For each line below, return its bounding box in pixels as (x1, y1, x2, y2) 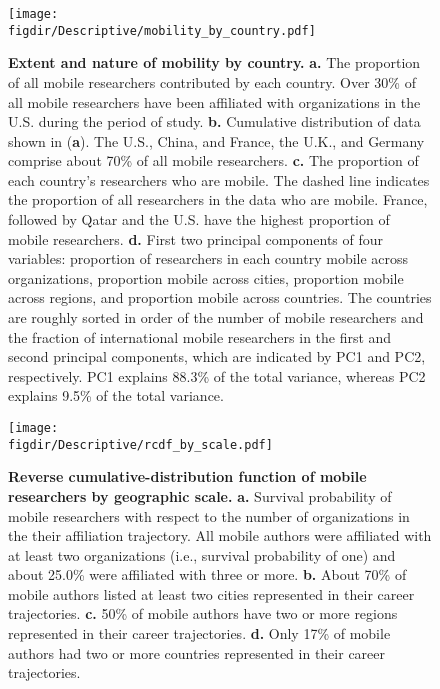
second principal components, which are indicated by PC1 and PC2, (8, 346, 426, 367)
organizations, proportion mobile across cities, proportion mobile (8, 267, 404, 288)
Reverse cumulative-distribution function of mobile (8, 466, 367, 487)
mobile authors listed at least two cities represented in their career (8, 583, 415, 604)
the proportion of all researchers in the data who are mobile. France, (8, 189, 428, 210)
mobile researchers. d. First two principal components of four (8, 228, 384, 249)
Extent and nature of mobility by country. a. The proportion (8, 52, 421, 73)
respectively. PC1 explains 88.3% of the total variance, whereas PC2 (8, 365, 426, 386)
